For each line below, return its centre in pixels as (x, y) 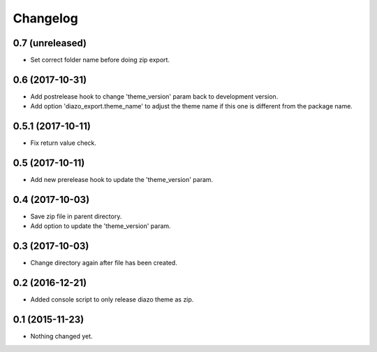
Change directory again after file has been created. (104, 263)
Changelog (45, 18)
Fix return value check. (64, 143)
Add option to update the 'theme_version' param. (101, 226)
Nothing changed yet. (62, 337)
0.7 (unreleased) (50, 43)
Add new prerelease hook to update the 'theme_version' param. (122, 180)
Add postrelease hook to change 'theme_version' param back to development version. (154, 96)
